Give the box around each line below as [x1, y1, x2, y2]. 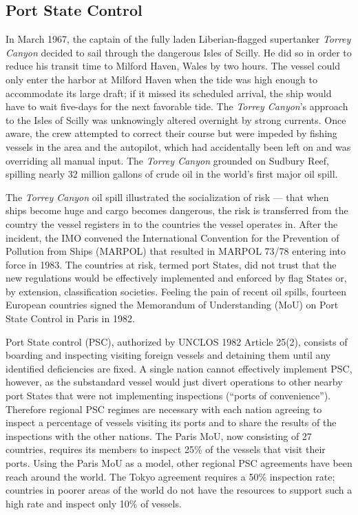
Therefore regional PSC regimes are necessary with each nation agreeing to [6, 401, 322, 416]
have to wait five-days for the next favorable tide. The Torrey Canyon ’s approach [6, 99, 348, 114]
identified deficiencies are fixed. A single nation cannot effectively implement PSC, [6, 361, 352, 375]
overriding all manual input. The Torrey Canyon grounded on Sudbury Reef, [6, 153, 329, 167]
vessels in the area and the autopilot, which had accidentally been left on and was [6, 139, 351, 154]
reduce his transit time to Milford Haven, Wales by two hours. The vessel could [6, 59, 340, 73]
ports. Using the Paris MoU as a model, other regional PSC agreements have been [6, 456, 352, 470]
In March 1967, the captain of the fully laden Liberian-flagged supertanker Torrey [6, 32, 351, 46]
